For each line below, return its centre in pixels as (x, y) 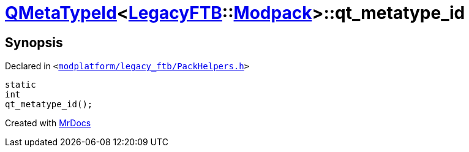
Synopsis (34, 42)
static (21, 85)
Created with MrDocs (48, 123)
